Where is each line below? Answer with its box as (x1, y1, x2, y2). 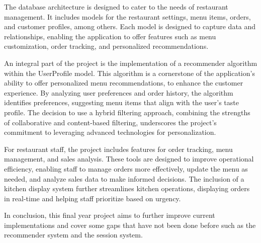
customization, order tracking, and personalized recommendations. (4, 41, 209, 51)
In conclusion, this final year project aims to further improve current (4, 210, 215, 220)
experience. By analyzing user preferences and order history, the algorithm (4, 87, 233, 98)
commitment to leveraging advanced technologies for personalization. (4, 127, 216, 137)
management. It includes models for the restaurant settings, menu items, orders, (4, 11, 251, 22)
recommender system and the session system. (4, 229, 143, 240)
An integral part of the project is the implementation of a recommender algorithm (4, 57, 257, 68)
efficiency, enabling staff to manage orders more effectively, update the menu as (4, 163, 248, 174)
